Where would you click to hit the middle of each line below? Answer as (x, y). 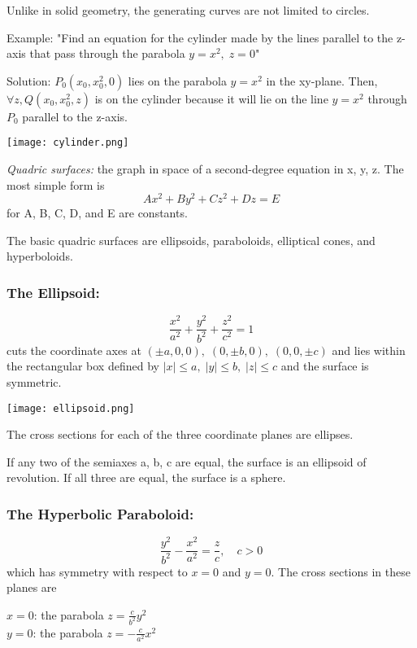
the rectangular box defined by (83, 366)
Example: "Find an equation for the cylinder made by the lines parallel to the (200, 37)
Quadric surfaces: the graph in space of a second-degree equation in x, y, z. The (205, 169)
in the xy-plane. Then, (322, 80)
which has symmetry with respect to (97, 571)
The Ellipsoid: (53, 292)
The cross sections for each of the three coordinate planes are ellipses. (180, 434)
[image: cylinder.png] (68, 143)
